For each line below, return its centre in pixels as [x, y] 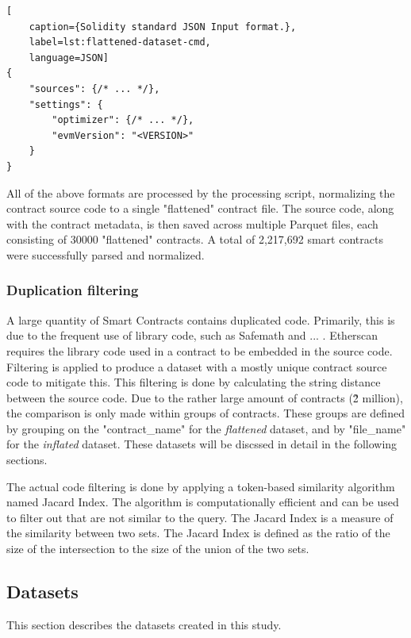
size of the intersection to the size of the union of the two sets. [158, 549]
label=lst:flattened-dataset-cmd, [120, 42]
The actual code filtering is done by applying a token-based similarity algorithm [201, 486]
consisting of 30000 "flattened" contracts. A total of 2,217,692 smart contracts [195, 239]
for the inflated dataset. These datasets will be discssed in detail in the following [202, 444]
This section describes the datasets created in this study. [144, 624]
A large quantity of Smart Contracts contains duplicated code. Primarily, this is [201, 319]
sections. [27, 460]
